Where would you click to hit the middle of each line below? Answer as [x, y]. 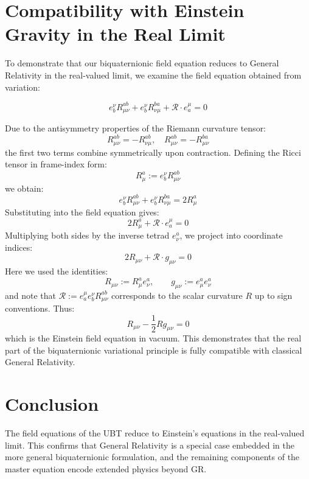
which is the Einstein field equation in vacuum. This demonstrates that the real [153, 338]
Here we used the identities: [57, 271]
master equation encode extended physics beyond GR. [106, 468]
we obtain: [24, 188]
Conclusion [52, 404]
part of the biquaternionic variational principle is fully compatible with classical [154, 350]
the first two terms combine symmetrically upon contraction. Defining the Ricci [153, 152]
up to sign [273, 295]
